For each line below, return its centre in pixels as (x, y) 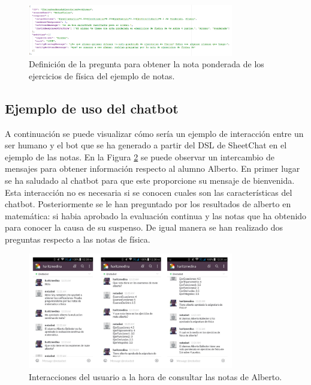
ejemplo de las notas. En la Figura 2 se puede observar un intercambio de (140, 156)
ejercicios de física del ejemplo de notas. (102, 75)
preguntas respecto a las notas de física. (78, 239)
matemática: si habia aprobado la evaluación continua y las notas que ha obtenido (156, 215)
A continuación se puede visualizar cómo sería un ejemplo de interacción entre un (154, 133)
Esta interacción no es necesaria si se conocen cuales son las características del (149, 192)
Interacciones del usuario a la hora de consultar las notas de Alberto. (155, 376)
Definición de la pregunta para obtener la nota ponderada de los (147, 64)
